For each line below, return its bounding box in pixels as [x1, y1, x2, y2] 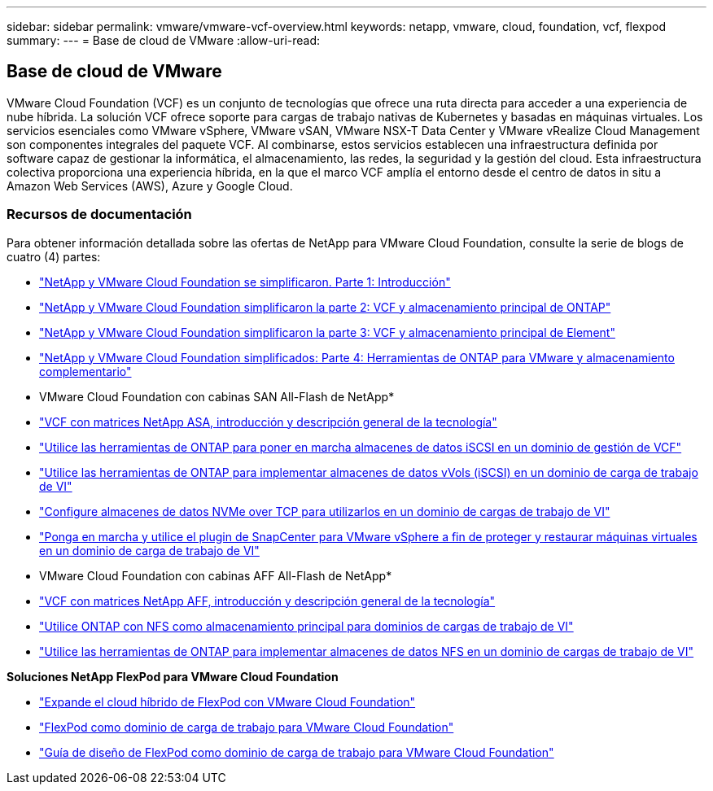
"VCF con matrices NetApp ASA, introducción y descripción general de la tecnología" [39, 414, 497, 429]
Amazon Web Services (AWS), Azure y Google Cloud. [7, 178, 293, 193]
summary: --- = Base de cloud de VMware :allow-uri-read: [7, 33, 321, 47]
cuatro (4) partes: [7, 249, 101, 264]
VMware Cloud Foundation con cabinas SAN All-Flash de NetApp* [39, 389, 395, 404]
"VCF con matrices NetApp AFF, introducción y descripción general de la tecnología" [39, 593, 496, 608]
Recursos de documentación [7, 206, 192, 223]
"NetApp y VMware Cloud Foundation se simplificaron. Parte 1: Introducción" [39, 274, 451, 289]
